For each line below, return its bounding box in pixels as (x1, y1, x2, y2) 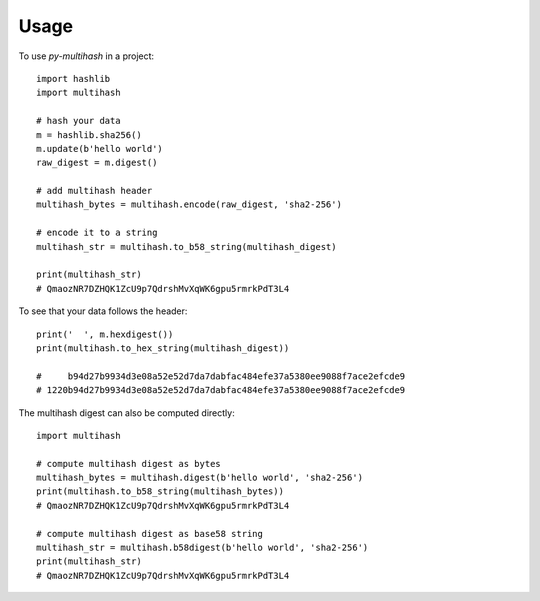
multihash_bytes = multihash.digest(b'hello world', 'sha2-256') (36, 472, 364, 484)
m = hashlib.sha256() (36, 129, 142, 140)
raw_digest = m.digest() (36, 157, 158, 169)
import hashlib (36, 73, 111, 84)
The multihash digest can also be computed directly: (18, 406, 235, 419)
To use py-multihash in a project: (18, 50, 155, 62)
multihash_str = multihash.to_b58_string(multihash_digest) (36, 241, 337, 252)
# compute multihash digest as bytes (36, 458, 222, 469)
